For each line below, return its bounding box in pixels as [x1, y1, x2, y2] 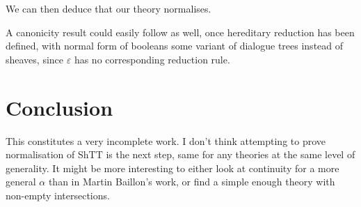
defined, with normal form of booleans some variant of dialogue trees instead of [6, 38, 344, 53]
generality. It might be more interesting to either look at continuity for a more [6, 160, 339, 175]
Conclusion [6, 93, 113, 121]
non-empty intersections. [6, 187, 110, 202]
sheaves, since [6, 52, 64, 66]
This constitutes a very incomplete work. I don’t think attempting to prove [6, 133, 326, 148]
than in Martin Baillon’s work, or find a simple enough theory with [48, 174, 335, 189]
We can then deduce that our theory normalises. [6, 1, 211, 15]
